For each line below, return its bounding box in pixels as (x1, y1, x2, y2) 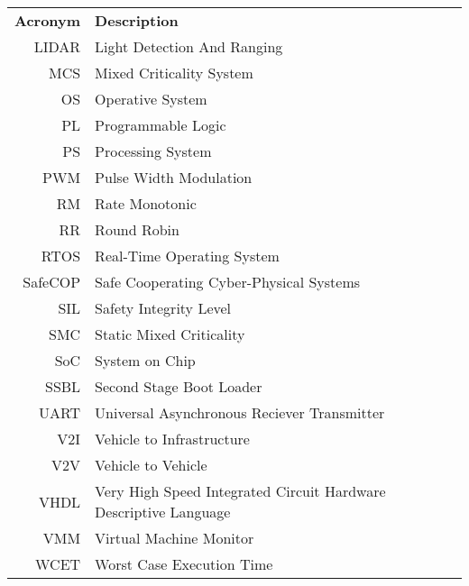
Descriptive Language (95, 501, 231, 522)
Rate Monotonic (95, 193, 197, 214)
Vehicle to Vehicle (95, 454, 207, 475)
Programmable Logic (95, 114, 226, 135)
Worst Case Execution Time (95, 554, 273, 574)
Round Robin (95, 219, 179, 240)
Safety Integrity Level (95, 298, 232, 318)
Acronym (14, 10, 81, 31)
